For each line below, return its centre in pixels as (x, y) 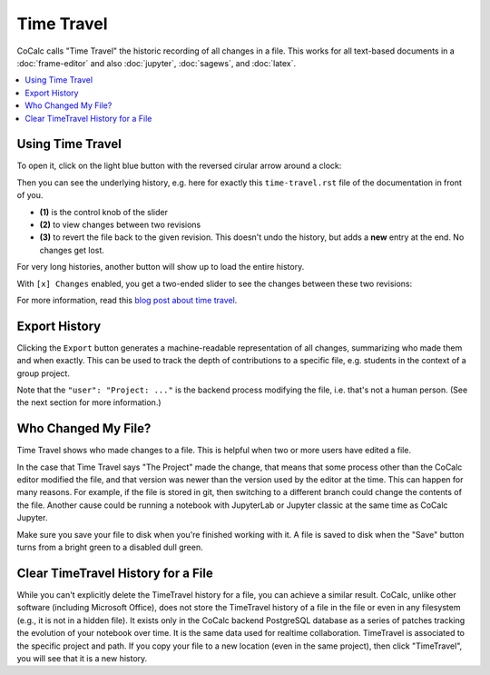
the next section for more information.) (89, 402)
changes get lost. (72, 250)
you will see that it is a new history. (82, 658)
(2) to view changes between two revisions (120, 224)
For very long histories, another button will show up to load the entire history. (161, 267)
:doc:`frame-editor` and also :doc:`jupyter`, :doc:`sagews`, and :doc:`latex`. (157, 63)
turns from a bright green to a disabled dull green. (110, 547)
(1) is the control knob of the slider (103, 212)
